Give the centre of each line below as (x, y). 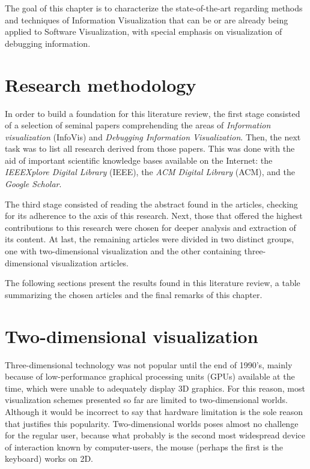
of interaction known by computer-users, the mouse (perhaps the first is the (144, 447)
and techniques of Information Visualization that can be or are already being (147, 19)
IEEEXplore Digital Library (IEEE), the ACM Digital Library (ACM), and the (150, 172)
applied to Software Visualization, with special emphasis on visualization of (144, 31)
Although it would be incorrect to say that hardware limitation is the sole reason (154, 411)
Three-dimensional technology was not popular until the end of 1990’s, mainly (149, 364)
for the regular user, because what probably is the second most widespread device (155, 435)
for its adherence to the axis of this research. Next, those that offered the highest (154, 216)
